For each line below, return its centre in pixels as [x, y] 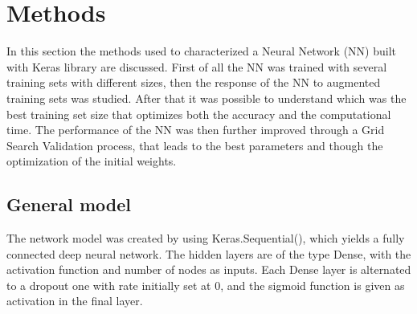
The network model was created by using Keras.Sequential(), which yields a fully [206, 238]
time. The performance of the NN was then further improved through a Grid [196, 130]
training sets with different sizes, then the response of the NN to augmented [194, 82]
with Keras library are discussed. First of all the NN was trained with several [197, 66]
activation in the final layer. [75, 301]
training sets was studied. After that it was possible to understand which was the [206, 98]
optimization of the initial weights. [92, 161]
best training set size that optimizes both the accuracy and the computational [199, 114]
